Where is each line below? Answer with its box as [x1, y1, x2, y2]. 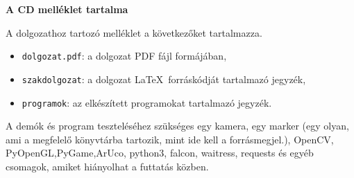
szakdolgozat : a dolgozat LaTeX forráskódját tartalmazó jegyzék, [22, 71, 306, 86]
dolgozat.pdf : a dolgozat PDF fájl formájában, [22, 48, 227, 63]
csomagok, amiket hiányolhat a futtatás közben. [6, 159, 209, 173]
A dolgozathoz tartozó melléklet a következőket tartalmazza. [6, 25, 262, 39]
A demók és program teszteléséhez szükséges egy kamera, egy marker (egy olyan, [6, 118, 349, 133]
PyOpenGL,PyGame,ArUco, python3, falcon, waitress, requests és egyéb [6, 145, 314, 160]
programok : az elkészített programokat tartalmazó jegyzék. [22, 95, 272, 109]
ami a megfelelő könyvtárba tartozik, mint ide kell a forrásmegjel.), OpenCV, [6, 132, 334, 146]
